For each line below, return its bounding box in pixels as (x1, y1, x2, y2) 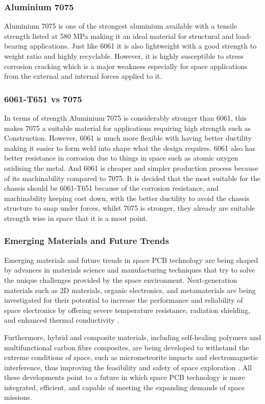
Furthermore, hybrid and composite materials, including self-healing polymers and (4, 331, 261, 342)
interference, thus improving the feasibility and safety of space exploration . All (4, 362, 252, 372)
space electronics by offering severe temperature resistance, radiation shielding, (4, 304, 251, 315)
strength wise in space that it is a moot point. (4, 212, 148, 223)
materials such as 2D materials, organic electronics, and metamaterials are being (4, 284, 256, 295)
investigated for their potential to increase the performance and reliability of (4, 295, 243, 305)
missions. (4, 392, 32, 402)
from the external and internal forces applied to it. (4, 71, 162, 81)
